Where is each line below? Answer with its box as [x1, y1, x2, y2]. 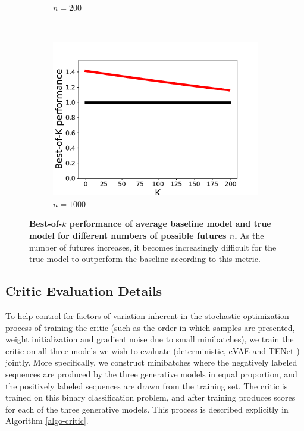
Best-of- [29, 217, 62, 230]
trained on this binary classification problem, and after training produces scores [5, 391, 296, 404]
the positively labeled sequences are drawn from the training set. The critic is [5, 379, 288, 392]
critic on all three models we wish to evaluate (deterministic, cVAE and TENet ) [5, 344, 300, 357]
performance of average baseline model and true [69, 217, 271, 230]
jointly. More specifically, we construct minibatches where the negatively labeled [5, 356, 297, 368]
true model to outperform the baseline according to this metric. [29, 252, 261, 265]
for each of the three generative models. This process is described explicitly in [5, 402, 289, 415]
